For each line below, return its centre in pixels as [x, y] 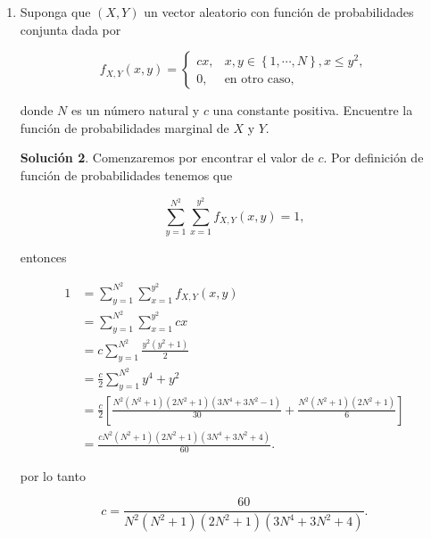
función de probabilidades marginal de [124, 127]
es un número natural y [135, 110]
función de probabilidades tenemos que [126, 174]
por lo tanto [53, 475]
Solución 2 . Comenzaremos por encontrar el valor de [167, 158]
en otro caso [257, 80]
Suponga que [55, 12]
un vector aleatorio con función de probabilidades [279, 12]
